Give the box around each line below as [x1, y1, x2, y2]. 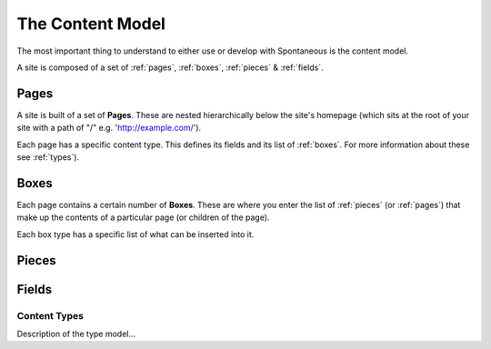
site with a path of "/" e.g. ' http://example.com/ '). [16, 123, 202, 134]
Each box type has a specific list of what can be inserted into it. [16, 228, 255, 240]
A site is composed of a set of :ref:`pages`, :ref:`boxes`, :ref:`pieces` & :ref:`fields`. [16, 62, 325, 73]
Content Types [16, 309, 84, 322]
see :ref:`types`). [16, 152, 80, 163]
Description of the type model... [16, 328, 136, 339]
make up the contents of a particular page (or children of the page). [16, 212, 270, 223]
